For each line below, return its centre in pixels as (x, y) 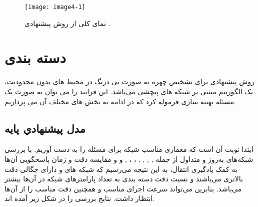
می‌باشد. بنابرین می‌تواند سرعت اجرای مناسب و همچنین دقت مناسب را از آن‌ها (123, 188)
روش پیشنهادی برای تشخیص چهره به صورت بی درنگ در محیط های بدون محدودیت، (129, 81)
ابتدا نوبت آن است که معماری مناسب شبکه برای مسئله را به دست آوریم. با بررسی (129, 149)
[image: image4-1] (55, 7)
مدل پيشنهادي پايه (45, 128)
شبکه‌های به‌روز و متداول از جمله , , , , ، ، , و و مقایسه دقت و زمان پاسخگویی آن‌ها (129, 159)
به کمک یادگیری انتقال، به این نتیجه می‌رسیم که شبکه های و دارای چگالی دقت (121, 169)
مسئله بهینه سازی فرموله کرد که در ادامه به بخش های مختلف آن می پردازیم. (120, 101)
